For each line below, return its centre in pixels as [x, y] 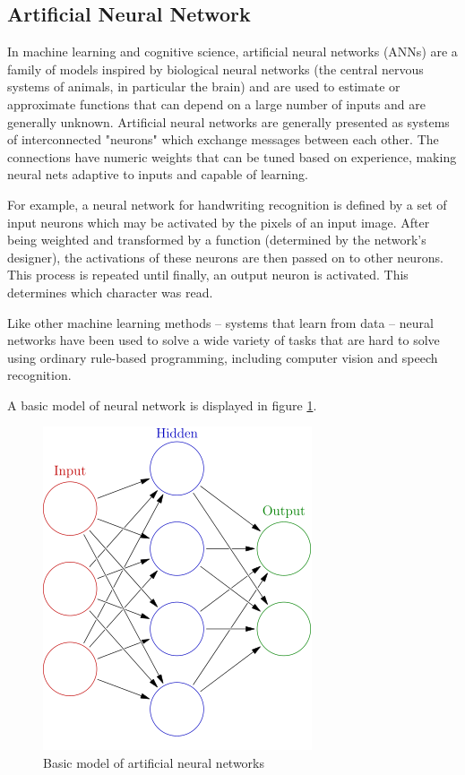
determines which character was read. [110, 292]
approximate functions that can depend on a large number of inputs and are [217, 103]
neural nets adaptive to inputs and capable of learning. [158, 174]
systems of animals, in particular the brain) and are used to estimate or [204, 86]
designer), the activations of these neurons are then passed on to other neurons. [225, 257]
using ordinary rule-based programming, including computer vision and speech [223, 357]
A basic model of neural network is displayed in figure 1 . [162, 405]
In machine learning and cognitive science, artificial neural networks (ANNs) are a [232, 52]
